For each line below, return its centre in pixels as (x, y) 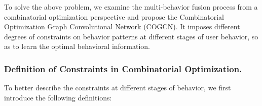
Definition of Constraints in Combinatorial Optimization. (123, 68)
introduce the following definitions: (58, 97)
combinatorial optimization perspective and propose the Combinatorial (114, 16)
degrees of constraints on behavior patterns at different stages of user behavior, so (131, 36)
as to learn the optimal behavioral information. (77, 46)
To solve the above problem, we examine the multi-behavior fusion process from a (131, 7)
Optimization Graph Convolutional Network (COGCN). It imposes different (122, 26)
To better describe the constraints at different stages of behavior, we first (118, 88)
